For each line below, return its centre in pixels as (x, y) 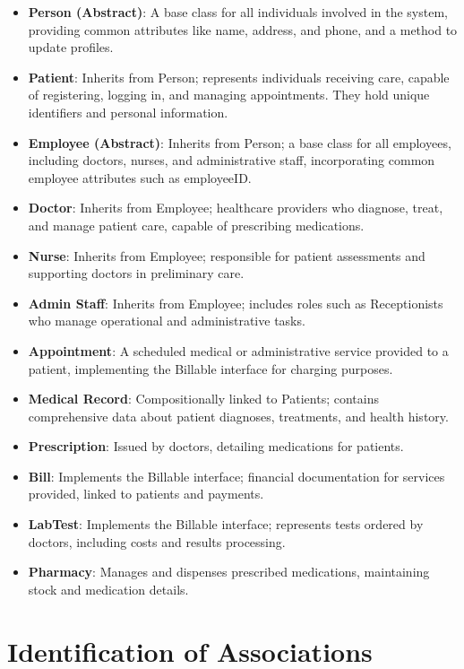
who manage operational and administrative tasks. (167, 321)
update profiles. (71, 47)
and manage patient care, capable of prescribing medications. (196, 225)
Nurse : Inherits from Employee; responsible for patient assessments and (227, 255)
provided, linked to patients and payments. (146, 494)
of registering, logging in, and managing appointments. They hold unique (229, 95)
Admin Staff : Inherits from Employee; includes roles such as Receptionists (236, 303)
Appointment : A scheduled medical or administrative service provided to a (238, 350)
